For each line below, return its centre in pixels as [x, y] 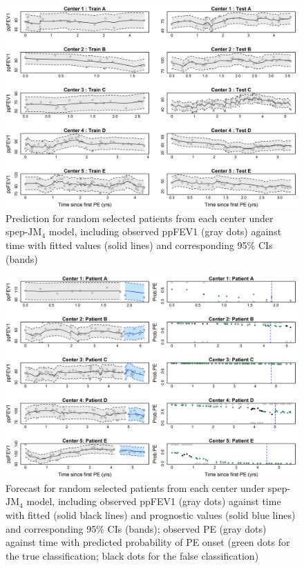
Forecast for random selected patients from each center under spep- [148, 487]
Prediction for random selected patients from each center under [140, 218]
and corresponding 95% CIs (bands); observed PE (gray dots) [136, 528]
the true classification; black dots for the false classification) [132, 555]
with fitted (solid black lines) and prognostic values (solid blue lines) [151, 515]
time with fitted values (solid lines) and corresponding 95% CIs [139, 245]
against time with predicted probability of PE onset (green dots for [148, 542]
